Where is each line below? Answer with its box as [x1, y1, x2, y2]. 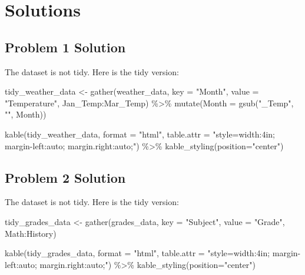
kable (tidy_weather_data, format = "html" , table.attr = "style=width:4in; [5, 128, 275, 140]
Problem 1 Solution [5, 38, 126, 56]
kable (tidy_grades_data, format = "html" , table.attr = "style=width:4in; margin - [5, 247, 301, 259]
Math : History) [5, 227, 57, 239]
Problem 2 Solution [5, 168, 126, 186]
